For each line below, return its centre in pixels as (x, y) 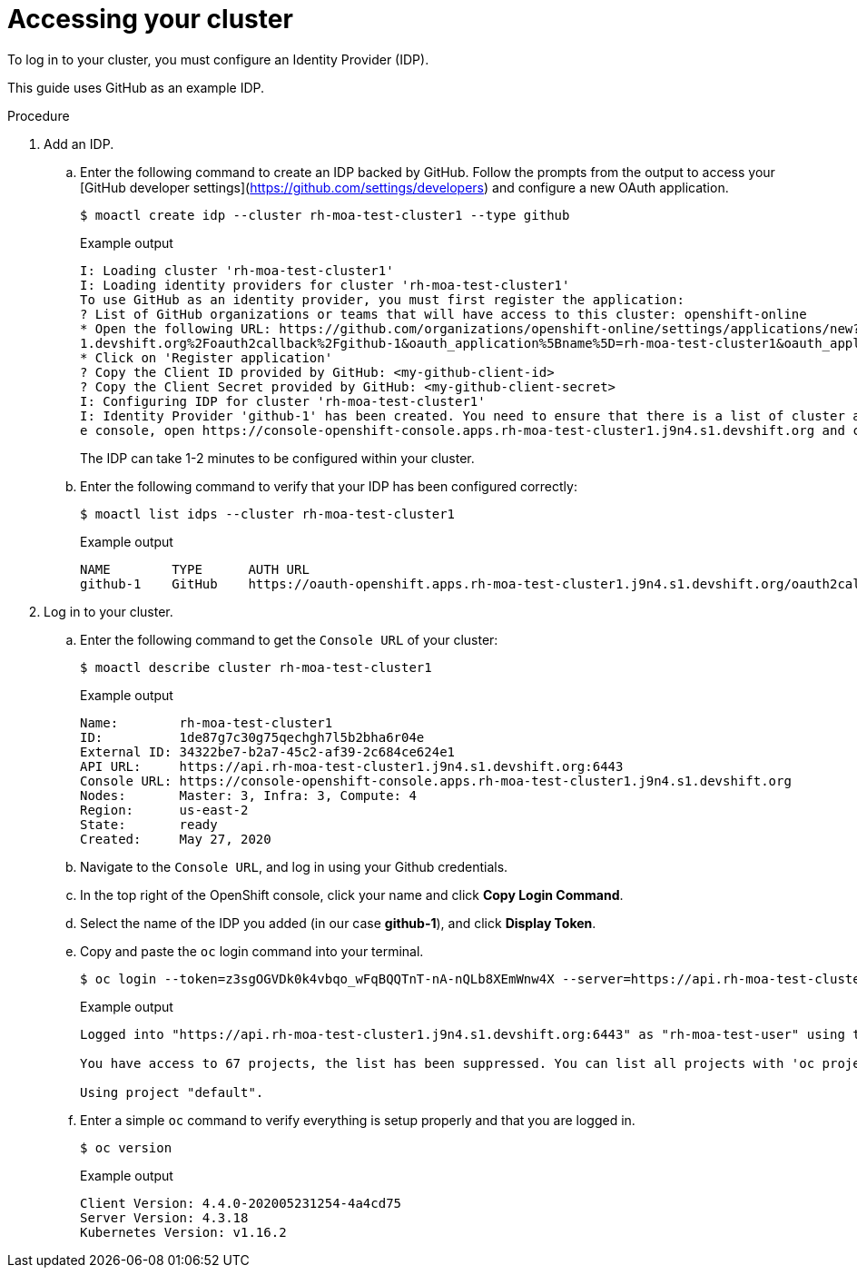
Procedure (39, 115)
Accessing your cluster (150, 19)
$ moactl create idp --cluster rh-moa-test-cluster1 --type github (325, 215)
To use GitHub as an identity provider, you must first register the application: (382, 299)
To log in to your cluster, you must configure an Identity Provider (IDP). (218, 59)
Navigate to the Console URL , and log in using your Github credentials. (294, 866)
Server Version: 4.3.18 (164, 1217)
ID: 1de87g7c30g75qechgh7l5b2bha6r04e (252, 737)
